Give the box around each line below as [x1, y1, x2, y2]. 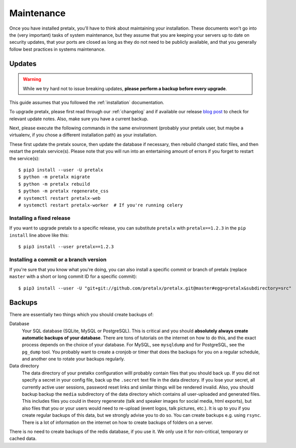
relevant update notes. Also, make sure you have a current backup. [9, 116, 149, 122]
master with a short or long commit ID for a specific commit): [9, 273, 137, 279]
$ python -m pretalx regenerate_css [18, 188, 109, 194]
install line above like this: [9, 232, 69, 238]
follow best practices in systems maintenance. [9, 46, 106, 52]
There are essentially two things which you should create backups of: [9, 311, 154, 317]
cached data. [9, 435, 37, 441]
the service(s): [9, 155, 40, 161]
